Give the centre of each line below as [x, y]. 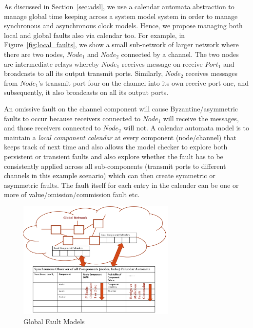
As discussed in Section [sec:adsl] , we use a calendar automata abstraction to [119, 6]
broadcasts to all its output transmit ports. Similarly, [84, 73]
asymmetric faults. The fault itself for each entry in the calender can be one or [121, 185]
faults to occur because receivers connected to [72, 118]
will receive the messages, [201, 118]
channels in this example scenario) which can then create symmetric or [110, 175]
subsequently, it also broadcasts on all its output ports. [86, 92]
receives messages [212, 73]
